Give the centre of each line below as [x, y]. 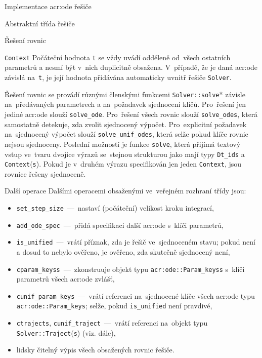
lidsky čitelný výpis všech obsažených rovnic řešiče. [95, 350]
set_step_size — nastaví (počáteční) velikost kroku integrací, [115, 208]
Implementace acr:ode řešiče [48, 6]
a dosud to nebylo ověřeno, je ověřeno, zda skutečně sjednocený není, [123, 251]
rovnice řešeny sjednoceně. [45, 173]
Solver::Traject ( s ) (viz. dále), [66, 332]
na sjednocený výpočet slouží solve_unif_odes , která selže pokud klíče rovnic [126, 134]
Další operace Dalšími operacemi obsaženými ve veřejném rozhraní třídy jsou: [125, 191]
